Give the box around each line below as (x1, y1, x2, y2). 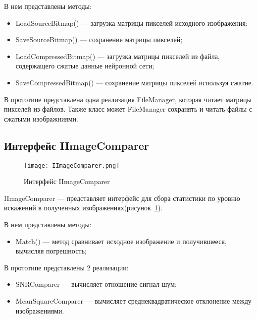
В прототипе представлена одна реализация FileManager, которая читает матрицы (4, 94, 252, 104)
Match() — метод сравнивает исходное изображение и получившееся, (15, 236, 227, 246)
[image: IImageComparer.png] (24, 162, 120, 169)
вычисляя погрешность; (15, 246, 87, 256)
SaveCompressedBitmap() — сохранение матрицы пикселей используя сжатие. (15, 77, 254, 87)
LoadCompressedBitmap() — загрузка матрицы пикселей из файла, (15, 51, 220, 61)
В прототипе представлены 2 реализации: (4, 262, 129, 272)
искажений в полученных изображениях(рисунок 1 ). (4, 202, 163, 213)
